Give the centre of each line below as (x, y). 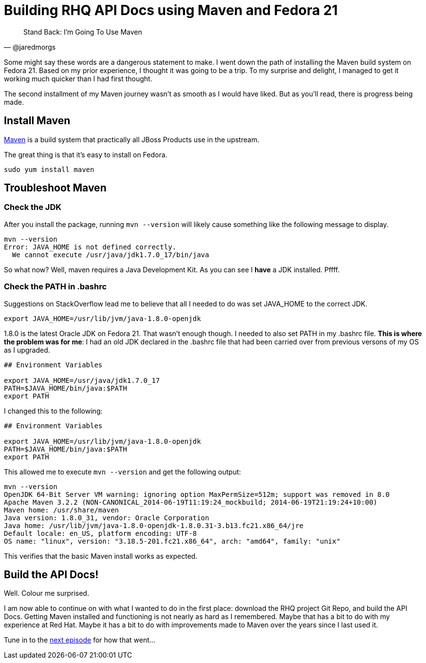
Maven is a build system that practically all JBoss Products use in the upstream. (132, 139)
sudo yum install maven (49, 169)
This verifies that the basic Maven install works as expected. (101, 556)
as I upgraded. (27, 350)
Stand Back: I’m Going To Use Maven (83, 32)
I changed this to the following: (53, 411)
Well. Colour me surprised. (46, 593)
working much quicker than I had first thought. (78, 78)
